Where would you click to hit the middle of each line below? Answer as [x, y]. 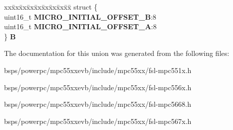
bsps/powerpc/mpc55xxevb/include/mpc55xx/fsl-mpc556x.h [98, 87]
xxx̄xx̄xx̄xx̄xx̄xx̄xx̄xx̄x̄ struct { [51, 7]
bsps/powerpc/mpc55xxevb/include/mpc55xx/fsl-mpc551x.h [98, 70]
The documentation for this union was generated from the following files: [117, 53]
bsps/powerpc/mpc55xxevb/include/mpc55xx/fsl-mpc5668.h [98, 104]
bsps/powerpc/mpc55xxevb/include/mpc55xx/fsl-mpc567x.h [98, 121]
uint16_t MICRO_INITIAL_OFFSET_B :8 [80, 16]
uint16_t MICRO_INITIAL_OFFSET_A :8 [80, 26]
